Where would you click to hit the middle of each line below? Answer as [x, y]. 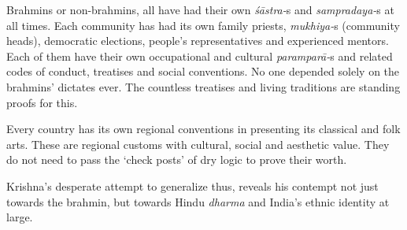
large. [20, 217]
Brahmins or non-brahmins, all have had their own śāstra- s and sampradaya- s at [200, 9]
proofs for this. [42, 102]
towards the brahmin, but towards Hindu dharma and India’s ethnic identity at [198, 201]
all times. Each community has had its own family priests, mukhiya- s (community [203, 25]
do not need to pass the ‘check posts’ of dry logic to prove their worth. [177, 160]
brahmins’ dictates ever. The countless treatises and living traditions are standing [203, 86]
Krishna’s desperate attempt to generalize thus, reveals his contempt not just [192, 185]
